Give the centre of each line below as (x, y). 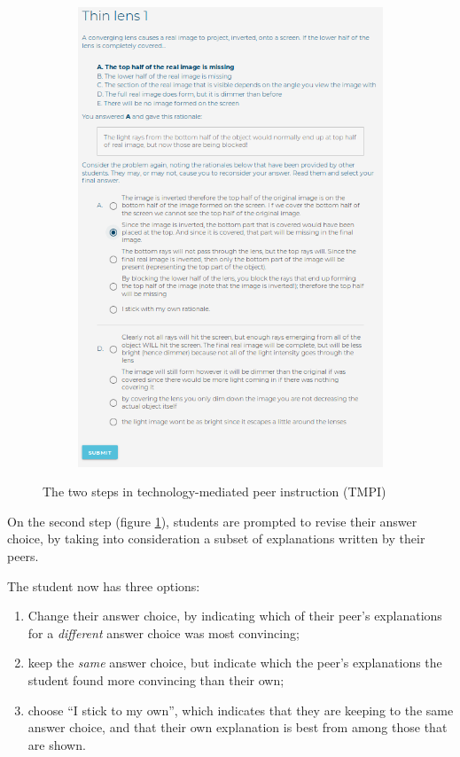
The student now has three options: (104, 585)
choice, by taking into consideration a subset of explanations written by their (216, 538)
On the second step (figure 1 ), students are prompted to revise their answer (212, 521)
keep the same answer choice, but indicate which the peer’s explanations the (235, 663)
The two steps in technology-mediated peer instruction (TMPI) (214, 492)
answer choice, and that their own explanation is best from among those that (238, 727)
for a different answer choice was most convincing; (164, 632)
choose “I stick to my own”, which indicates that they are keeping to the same (241, 710)
